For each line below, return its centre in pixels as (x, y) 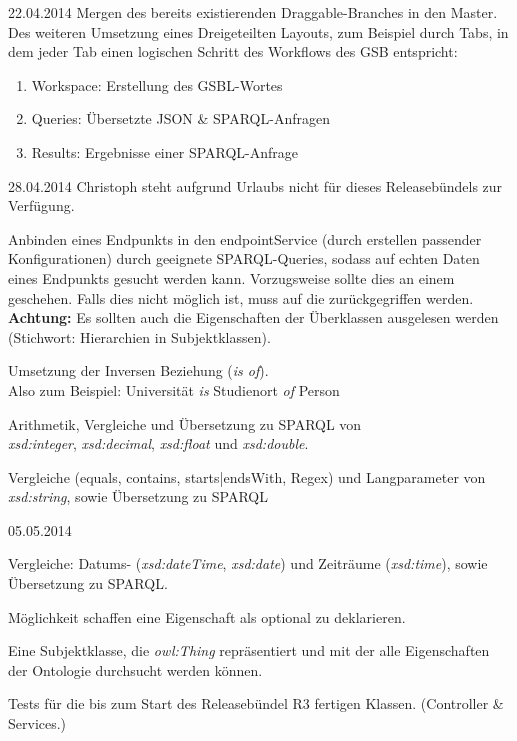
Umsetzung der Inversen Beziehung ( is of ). (138, 370)
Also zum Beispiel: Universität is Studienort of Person (174, 389)
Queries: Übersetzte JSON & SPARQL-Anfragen (180, 118)
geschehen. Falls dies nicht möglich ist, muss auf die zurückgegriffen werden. (241, 297)
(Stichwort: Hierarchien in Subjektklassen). (139, 336)
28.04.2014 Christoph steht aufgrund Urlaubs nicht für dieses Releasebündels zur (255, 185)
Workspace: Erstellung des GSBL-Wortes (157, 84)
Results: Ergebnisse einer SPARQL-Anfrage (165, 151)
